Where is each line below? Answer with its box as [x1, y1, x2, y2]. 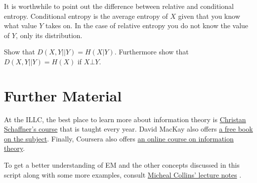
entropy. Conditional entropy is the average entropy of [4, 10, 168, 21]
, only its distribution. [16, 30, 83, 40]
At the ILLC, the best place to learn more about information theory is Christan [4, 114, 246, 124]
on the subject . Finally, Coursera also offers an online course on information [4, 133, 234, 143]
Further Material [4, 85, 122, 105]
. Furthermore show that [114, 46, 189, 57]
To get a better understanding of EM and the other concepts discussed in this [4, 160, 240, 170]
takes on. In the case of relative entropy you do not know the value [45, 20, 249, 31]
